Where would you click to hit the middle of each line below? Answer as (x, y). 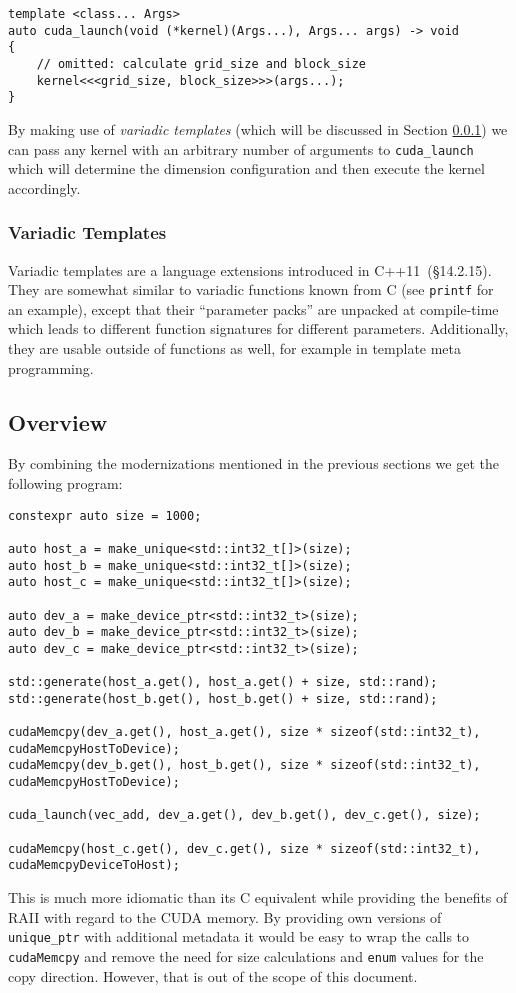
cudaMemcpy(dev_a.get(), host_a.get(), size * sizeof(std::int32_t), (244, 732)
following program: (65, 483)
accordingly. (44, 187)
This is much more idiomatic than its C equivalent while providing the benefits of (258, 897)
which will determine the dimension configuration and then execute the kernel (246, 168)
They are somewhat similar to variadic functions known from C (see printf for (251, 289)
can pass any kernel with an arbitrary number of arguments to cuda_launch (241, 148)
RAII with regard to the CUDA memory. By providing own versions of (225, 916)
